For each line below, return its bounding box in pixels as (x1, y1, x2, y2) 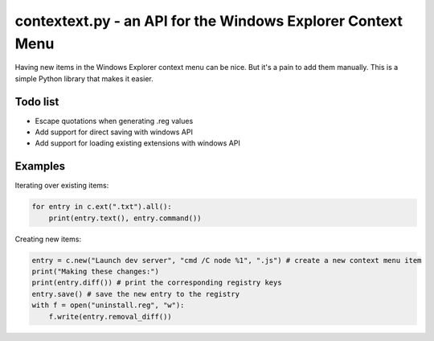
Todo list (14, 95, 59, 109)
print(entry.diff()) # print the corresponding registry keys (31, 278, 282, 287)
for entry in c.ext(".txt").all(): (31, 202, 172, 212)
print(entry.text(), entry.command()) (48, 213, 202, 223)
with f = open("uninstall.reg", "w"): (31, 301, 185, 310)
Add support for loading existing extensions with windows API (35, 138, 240, 148)
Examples (14, 159, 66, 173)
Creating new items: (14, 234, 82, 244)
